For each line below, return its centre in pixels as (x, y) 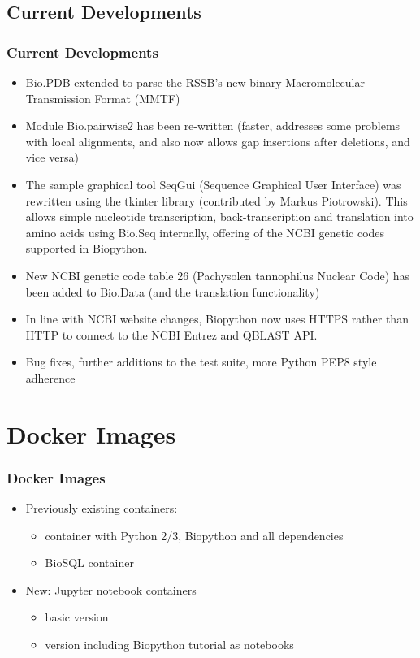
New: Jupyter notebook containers (111, 589)
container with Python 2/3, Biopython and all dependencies (194, 535)
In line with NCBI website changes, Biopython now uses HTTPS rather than (217, 319)
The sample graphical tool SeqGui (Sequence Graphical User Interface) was (213, 184)
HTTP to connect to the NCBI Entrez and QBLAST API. (171, 334)
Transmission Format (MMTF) (103, 98)
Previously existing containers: (102, 508)
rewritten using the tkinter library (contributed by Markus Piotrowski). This (216, 200)
